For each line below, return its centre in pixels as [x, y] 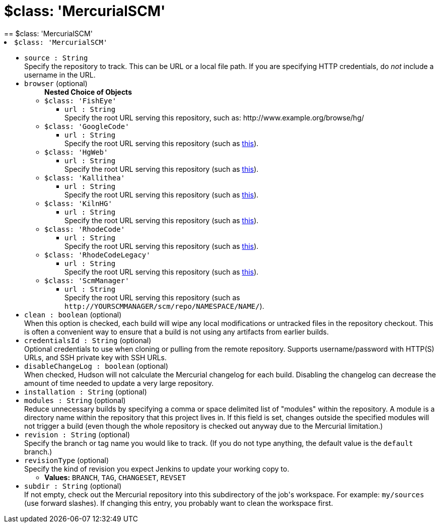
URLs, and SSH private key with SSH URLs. [96, 357]
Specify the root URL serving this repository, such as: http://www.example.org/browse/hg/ [214, 117]
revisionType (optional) [67, 460]
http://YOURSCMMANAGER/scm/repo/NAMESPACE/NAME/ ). [164, 306]
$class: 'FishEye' [81, 101]
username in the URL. [60, 75]
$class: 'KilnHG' [78, 203]
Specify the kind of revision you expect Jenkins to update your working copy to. [157, 469]
